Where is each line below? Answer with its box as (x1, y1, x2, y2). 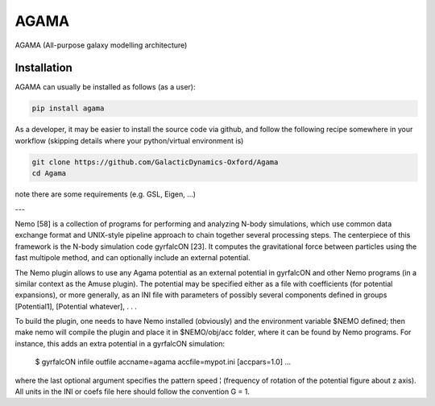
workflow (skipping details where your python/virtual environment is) (14, 135, 244, 145)
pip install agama (31, 104, 105, 113)
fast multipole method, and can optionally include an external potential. (14, 253, 251, 263)
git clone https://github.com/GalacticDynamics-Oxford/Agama (31, 157, 279, 167)
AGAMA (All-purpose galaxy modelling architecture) (14, 40, 188, 50)
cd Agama (31, 169, 67, 178)
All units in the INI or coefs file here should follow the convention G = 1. (14, 387, 250, 396)
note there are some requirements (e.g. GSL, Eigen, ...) (14, 189, 197, 199)
